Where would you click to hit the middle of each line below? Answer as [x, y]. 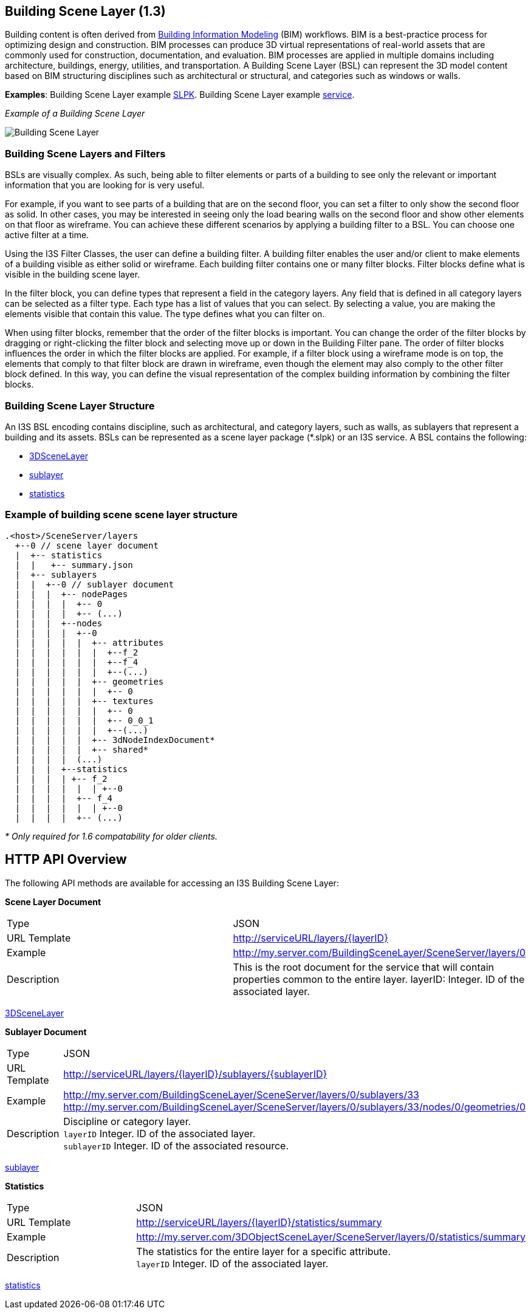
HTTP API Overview [66, 860]
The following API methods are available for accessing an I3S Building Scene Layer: [172, 883]
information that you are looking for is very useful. [105, 185]
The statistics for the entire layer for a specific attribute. [264, 1251]
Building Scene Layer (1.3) [85, 11]
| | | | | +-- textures [84, 701]
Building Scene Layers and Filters [85, 153]
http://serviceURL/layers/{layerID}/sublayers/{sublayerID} [195, 1074]
